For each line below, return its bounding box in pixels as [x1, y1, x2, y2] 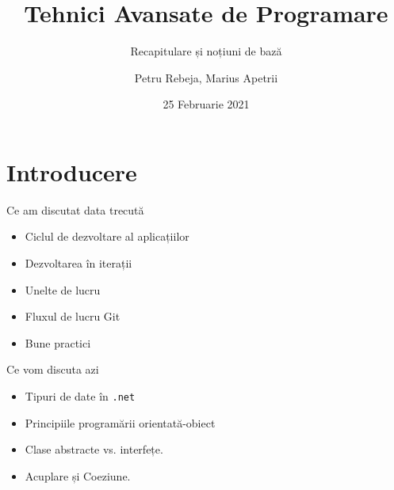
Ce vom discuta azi [6, 361, 99, 378]
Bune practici [25, 334, 91, 351]
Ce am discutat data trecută [6, 201, 144, 218]
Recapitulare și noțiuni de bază [130, 43, 282, 59]
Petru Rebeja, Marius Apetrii [134, 69, 278, 85]
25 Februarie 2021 [163, 96, 250, 112]
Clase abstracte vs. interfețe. [25, 441, 163, 458]
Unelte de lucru [25, 281, 101, 298]
